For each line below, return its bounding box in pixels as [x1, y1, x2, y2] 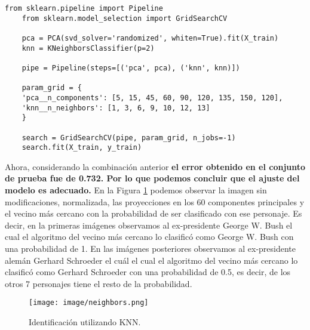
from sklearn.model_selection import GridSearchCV [22, 14, 228, 23]
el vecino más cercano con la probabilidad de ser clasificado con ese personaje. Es [5, 207, 302, 220]
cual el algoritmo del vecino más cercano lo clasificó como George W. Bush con [5, 230, 294, 243]
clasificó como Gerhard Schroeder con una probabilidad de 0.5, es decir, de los [5, 266, 291, 278]
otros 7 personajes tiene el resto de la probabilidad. [5, 277, 192, 289]
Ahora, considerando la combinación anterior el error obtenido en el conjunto [5, 160, 306, 172]
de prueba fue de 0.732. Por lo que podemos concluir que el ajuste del [5, 172, 300, 184]
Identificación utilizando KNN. [29, 316, 141, 328]
